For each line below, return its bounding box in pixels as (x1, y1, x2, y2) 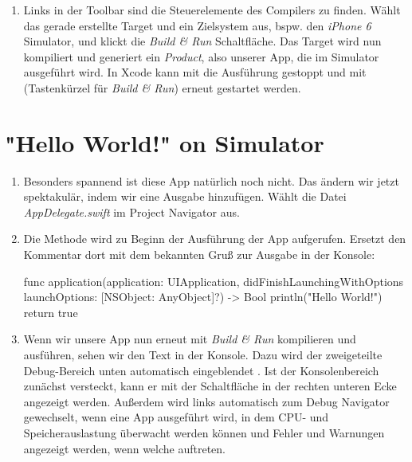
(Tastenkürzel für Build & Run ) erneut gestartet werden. (23, 79, 301, 96)
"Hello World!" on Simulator (5, 126, 324, 159)
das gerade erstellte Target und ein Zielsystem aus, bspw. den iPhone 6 (23, 17, 371, 33)
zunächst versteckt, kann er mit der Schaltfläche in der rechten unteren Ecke (23, 378, 397, 394)
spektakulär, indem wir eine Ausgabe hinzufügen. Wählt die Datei (23, 188, 347, 205)
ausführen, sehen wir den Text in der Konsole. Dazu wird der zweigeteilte (23, 346, 383, 363)
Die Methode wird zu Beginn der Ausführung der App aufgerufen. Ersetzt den (23, 230, 406, 247)
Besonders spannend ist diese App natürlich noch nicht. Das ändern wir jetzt (23, 172, 399, 189)
